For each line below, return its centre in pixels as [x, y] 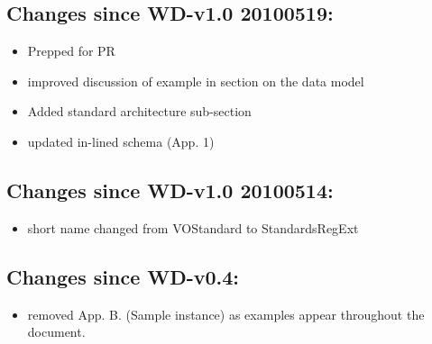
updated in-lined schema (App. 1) [121, 141]
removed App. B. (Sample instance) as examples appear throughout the [226, 314]
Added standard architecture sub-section [139, 111]
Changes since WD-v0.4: [123, 276]
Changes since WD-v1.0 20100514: [170, 190]
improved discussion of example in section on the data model [196, 81]
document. [56, 332]
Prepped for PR [71, 51]
